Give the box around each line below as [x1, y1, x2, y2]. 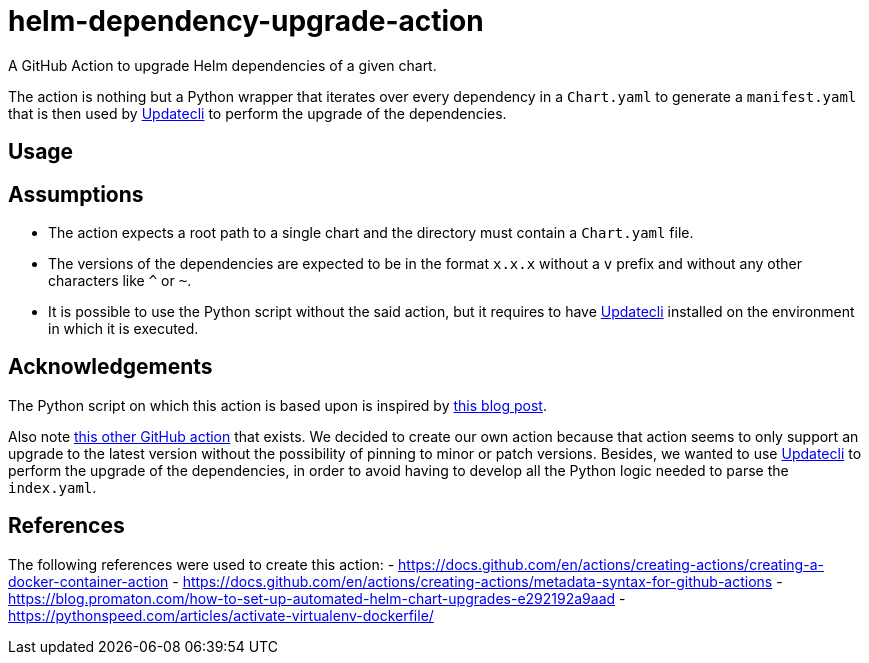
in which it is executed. [48, 320, 199, 338]
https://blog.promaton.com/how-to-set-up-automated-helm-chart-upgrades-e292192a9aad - [8, 589, 626, 607]
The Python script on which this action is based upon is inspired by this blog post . [8, 396, 547, 414]
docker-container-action [8, 572, 169, 590]
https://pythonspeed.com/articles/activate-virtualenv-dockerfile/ [8, 606, 434, 624]
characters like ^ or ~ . [48, 272, 192, 290]
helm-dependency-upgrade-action [8, 4, 484, 38]
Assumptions [8, 181, 144, 207]
